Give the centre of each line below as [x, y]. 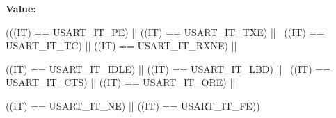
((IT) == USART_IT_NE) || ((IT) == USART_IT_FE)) [133, 105]
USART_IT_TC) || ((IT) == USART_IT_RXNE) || [121, 45]
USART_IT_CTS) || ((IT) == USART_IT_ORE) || [121, 82]
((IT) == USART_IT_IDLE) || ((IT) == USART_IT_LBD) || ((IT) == [168, 68]
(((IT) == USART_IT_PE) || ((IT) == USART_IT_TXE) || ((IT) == [165, 32]
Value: [21, 8]
